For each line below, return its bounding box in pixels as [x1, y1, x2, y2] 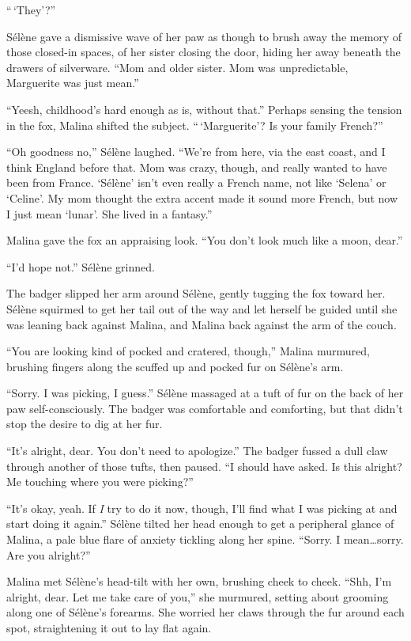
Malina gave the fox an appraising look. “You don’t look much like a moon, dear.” [6, 232, 403, 248]
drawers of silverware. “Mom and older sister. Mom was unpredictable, [6, 59, 349, 75]
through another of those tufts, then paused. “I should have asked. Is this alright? [6, 457, 402, 474]
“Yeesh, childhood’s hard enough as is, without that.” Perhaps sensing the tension [6, 101, 402, 117]
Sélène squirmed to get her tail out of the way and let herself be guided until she [6, 300, 398, 317]
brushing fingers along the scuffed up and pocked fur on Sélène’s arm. [6, 358, 344, 374]
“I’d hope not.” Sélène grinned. [6, 258, 155, 275]
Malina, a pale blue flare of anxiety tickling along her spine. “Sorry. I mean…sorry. [6, 531, 404, 548]
